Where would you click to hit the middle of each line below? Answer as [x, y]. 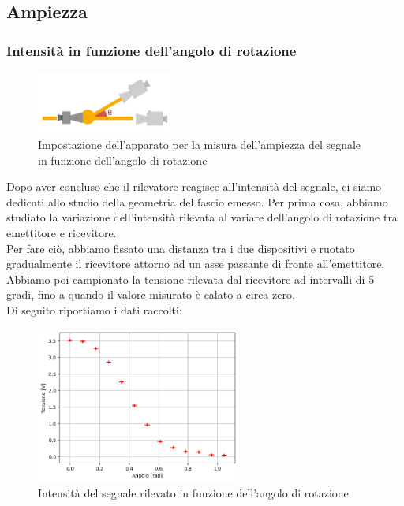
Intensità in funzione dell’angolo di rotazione [151, 50]
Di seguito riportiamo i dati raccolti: [94, 310]
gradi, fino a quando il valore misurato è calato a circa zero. [151, 294]
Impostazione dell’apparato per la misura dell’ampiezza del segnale [200, 145]
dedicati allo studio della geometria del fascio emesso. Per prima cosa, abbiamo [197, 201]
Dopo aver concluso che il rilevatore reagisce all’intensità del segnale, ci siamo [194, 186]
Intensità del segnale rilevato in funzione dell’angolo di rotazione [193, 493]
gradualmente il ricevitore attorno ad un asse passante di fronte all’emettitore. [196, 264]
